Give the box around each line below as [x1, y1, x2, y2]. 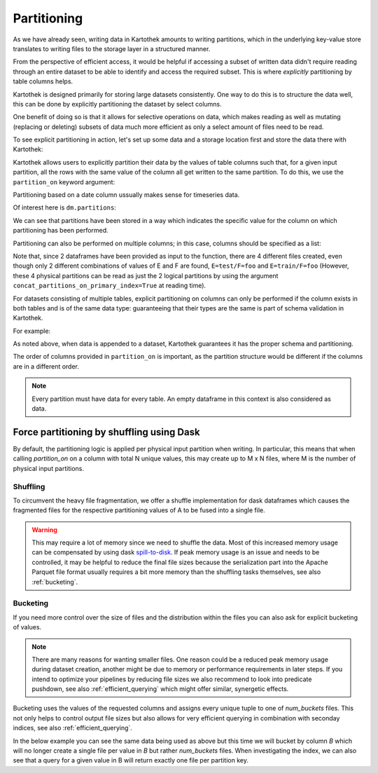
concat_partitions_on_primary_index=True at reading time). [13, 281, 206, 290]
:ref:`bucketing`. [31, 577, 78, 586]
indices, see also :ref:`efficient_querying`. [13, 724, 133, 732]
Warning [31, 526, 57, 534]
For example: [13, 327, 51, 335]
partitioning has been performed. [13, 226, 108, 235]
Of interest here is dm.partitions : [13, 203, 117, 212]
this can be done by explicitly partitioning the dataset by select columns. [13, 100, 222, 108]
